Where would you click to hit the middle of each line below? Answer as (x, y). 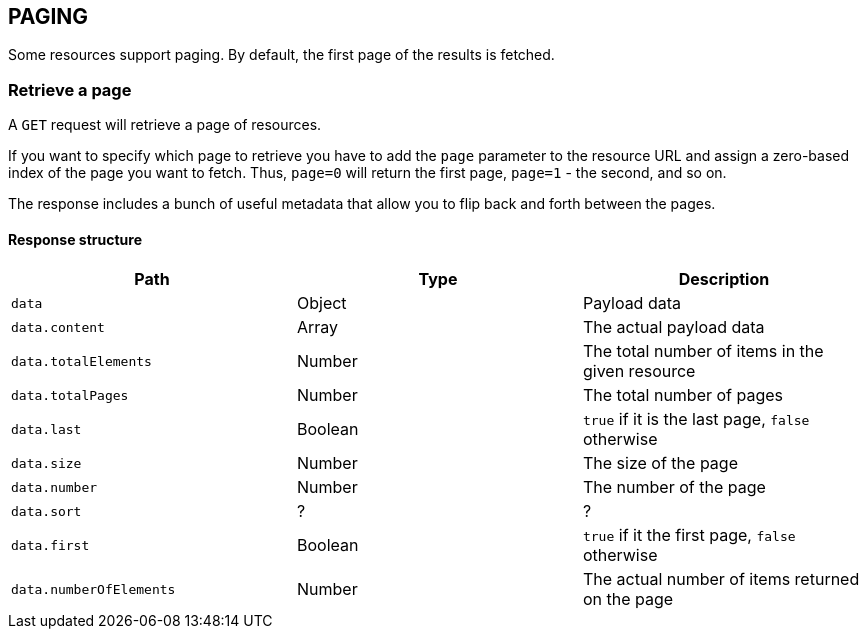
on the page (628, 599)
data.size (46, 463)
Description (724, 279)
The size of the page (660, 463)
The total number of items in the (703, 351)
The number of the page (674, 487)
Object (321, 303)
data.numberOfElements (93, 589)
